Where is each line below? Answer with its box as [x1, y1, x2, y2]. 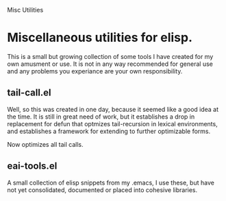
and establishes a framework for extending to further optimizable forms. [7, 127, 211, 135]
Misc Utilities [7, 6, 44, 14]
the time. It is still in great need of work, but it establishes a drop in [7, 113, 195, 121]
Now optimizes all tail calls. [7, 140, 84, 148]
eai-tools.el [7, 161, 58, 172]
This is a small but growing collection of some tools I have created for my [7, 52, 214, 60]
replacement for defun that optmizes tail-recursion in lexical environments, [7, 119, 218, 128]
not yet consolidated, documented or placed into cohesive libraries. [7, 185, 198, 194]
